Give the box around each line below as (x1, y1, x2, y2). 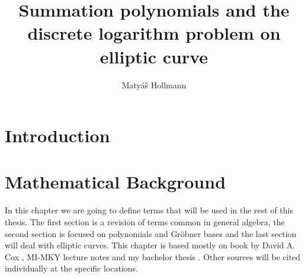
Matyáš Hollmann (121, 78, 187, 91)
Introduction (5, 123, 110, 148)
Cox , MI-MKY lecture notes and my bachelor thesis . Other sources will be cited (5, 250, 301, 263)
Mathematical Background (5, 170, 226, 194)
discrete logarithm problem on (27, 21, 281, 45)
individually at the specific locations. (5, 262, 138, 274)
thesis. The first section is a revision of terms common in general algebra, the (5, 216, 285, 228)
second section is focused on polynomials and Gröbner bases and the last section (5, 227, 297, 239)
